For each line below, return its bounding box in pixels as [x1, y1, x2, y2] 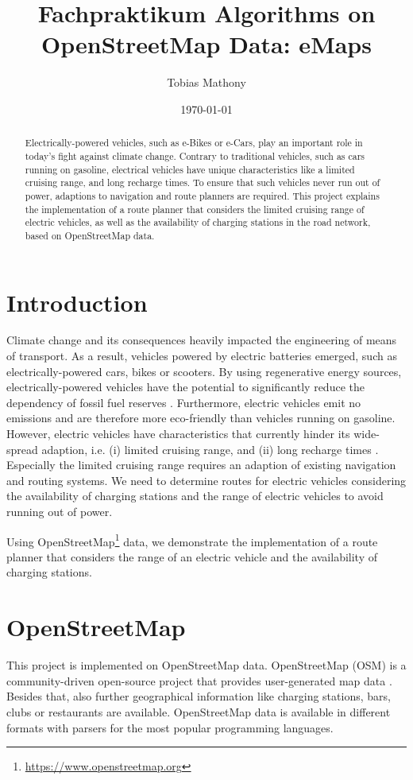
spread [6, 440, 38, 457]
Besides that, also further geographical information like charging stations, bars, [6, 688, 391, 704]
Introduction [6, 285, 148, 318]
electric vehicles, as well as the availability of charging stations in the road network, [25, 215, 371, 229]
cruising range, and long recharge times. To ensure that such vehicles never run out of [25, 176, 380, 189]
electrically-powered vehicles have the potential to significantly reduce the [6, 378, 365, 395]
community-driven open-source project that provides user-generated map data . [6, 672, 392, 689]
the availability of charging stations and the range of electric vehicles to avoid [6, 487, 384, 504]
